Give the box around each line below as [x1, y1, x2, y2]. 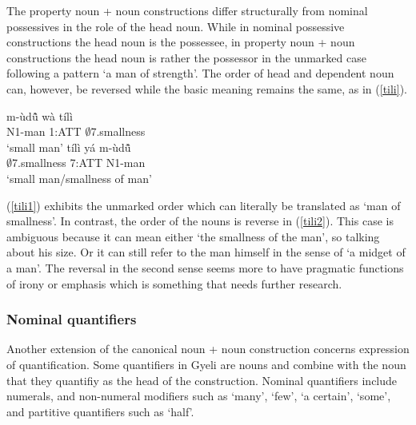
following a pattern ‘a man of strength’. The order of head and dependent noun [6, 65, 394, 81]
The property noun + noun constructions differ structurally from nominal [6, 2, 368, 18]
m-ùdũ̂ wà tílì [6, 107, 73, 124]
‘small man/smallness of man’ [6, 169, 152, 186]
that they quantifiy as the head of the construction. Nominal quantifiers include [6, 371, 398, 388]
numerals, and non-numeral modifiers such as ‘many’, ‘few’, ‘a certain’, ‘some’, [6, 387, 391, 404]
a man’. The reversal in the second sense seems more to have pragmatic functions [6, 259, 404, 276]
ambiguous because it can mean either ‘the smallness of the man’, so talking [6, 228, 380, 244]
